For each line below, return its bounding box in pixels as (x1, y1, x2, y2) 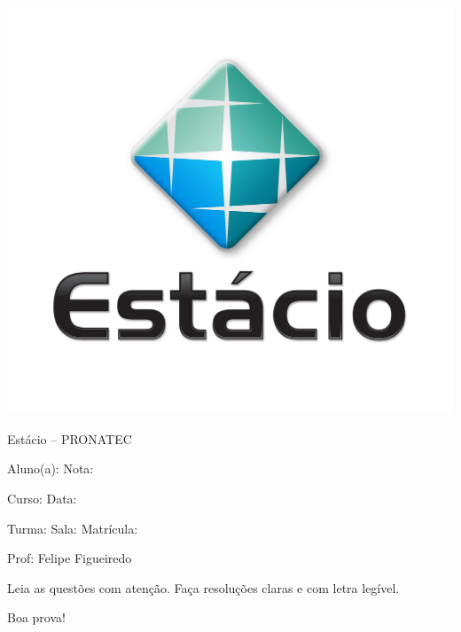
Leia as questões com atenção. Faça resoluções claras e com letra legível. (7, 578, 400, 597)
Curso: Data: (7, 488, 77, 507)
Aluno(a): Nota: (7, 459, 94, 478)
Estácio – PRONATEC (7, 429, 132, 448)
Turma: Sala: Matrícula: (7, 519, 138, 537)
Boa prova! (7, 608, 66, 627)
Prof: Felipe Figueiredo (7, 549, 132, 567)
